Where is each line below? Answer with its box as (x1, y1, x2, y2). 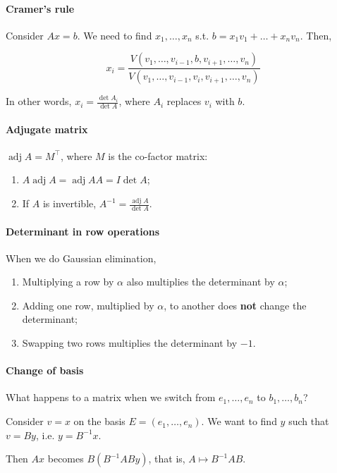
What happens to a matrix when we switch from (6, 390, 216, 405)
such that (288, 414, 329, 429)
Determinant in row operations (6, 223, 160, 238)
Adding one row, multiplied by (22, 297, 154, 312)
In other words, (6, 94, 72, 109)
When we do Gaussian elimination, (6, 250, 157, 265)
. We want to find (201, 414, 277, 429)
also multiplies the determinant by (126, 274, 275, 289)
